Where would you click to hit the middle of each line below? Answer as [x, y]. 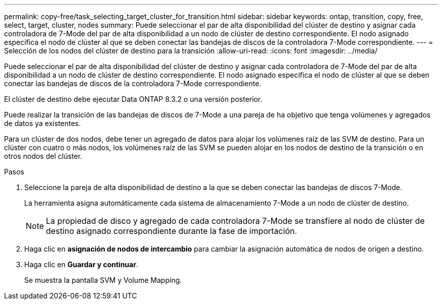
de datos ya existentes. [43, 123]
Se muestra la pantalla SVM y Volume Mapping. [103, 280]
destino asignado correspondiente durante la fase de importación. [172, 231]
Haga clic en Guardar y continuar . [81, 264]
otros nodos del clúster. [43, 156]
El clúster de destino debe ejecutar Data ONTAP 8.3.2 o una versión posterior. [133, 99]
